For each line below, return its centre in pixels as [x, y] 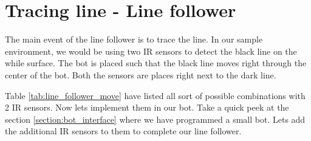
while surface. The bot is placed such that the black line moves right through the [156, 63]
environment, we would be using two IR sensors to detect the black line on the [151, 51]
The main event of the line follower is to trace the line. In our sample [134, 39]
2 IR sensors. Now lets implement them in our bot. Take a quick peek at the [147, 107]
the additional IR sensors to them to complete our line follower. [123, 131]
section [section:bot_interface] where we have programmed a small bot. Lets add [155, 119]
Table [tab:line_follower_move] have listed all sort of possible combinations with [155, 95]
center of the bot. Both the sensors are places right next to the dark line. [141, 74]
